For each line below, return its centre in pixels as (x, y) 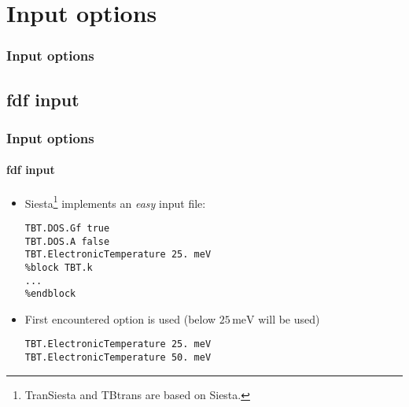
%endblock (50, 294)
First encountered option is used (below (120, 318)
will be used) (289, 318)
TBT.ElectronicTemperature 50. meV (118, 358)
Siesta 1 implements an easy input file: (115, 202)
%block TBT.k (59, 267)
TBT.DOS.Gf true (67, 228)
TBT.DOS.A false (67, 241)
